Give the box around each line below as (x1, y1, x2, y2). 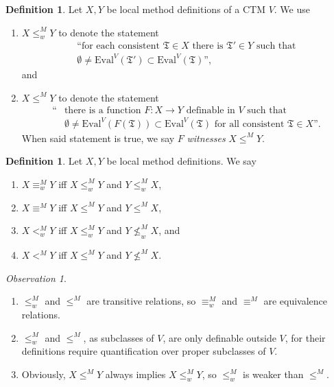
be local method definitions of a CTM (106, 2, 265, 16)
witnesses (187, 130, 226, 145)
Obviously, (21, 367, 66, 382)
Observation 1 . (5, 270, 67, 285)
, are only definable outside (163, 330, 276, 344)
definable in (186, 106, 235, 116)
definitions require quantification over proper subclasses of (21, 344, 266, 358)
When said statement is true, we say (21, 130, 175, 145)
